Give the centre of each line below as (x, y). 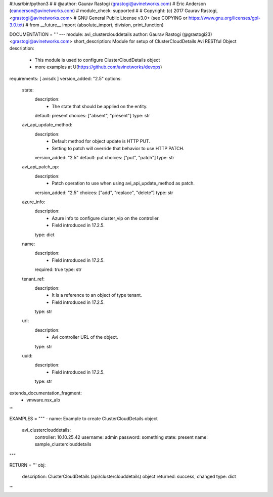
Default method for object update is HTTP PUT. (101, 141)
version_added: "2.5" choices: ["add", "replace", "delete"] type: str (104, 193)
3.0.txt (16, 25)
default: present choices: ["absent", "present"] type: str (92, 116)
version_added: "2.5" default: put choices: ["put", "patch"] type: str (104, 158)
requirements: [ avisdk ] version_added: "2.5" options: (65, 78)
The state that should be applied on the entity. (100, 106)
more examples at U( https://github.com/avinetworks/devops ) (98, 67)
